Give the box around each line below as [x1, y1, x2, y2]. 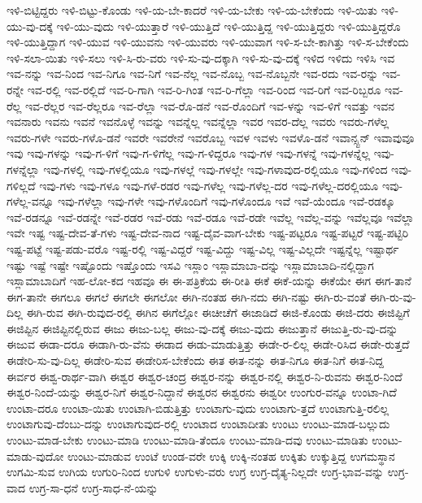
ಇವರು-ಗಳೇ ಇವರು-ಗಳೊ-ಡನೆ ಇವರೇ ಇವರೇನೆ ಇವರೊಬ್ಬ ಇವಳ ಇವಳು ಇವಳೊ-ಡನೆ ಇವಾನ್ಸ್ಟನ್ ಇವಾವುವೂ [7, 128, 415, 145]
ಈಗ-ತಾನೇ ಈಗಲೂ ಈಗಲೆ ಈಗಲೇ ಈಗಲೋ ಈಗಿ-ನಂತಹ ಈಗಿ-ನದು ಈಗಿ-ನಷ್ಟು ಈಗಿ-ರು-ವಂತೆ [7, 288, 366, 305]
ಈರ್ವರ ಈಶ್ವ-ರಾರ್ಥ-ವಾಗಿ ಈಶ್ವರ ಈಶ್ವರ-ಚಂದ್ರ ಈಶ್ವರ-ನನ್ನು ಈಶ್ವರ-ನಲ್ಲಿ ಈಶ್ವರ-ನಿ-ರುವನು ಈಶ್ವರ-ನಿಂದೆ [7, 367, 402, 384]
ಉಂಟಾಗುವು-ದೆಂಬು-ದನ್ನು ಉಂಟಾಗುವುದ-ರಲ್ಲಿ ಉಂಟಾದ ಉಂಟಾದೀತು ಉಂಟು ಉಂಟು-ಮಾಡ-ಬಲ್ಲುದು [7, 415, 390, 432]
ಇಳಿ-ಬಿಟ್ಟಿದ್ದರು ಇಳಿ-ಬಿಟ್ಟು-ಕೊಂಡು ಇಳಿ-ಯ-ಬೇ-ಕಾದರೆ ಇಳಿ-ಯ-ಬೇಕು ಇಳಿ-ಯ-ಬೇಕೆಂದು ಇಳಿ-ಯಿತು [7, 2, 377, 18]
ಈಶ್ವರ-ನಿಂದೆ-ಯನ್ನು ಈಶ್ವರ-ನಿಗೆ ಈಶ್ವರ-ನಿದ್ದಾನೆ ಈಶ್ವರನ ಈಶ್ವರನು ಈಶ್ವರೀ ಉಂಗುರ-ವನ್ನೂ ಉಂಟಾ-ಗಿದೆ [7, 384, 397, 401]
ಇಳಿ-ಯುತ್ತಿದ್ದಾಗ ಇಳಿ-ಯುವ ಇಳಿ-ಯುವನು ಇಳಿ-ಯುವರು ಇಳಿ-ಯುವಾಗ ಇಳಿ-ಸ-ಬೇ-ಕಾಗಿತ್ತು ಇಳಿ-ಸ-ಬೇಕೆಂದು [7, 33, 409, 50]
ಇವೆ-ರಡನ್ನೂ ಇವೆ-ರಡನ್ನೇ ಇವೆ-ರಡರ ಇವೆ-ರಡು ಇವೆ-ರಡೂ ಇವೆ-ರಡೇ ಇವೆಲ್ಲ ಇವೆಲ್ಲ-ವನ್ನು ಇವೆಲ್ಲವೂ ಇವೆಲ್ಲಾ [7, 208, 415, 225]
